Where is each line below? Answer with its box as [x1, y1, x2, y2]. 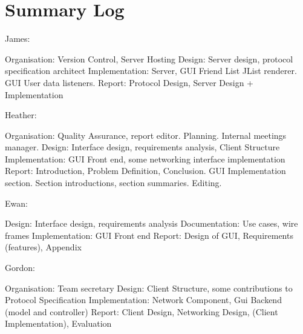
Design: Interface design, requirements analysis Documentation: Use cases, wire [5, 217, 298, 230]
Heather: [5, 109, 37, 121]
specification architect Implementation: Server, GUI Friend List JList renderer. [5, 64, 297, 77]
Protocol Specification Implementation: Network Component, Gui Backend [5, 293, 282, 306]
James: [5, 32, 30, 45]
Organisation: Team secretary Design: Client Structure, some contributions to [5, 281, 293, 294]
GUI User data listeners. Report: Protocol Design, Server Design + [5, 76, 253, 89]
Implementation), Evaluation [5, 317, 112, 330]
